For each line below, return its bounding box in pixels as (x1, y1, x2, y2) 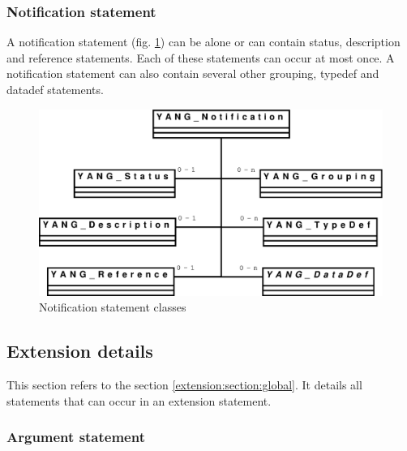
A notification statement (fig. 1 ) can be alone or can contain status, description (6, 33, 401, 50)
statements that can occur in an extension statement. (6, 392, 272, 409)
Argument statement (6, 427, 145, 447)
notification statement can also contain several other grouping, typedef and (6, 65, 379, 82)
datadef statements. (6, 81, 104, 97)
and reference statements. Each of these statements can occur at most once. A (6, 49, 395, 66)
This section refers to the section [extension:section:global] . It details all (6, 376, 362, 393)
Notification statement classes (39, 299, 186, 316)
